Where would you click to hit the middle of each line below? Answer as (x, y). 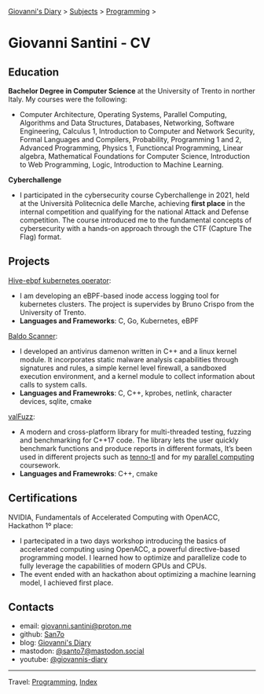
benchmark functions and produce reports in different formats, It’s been (136, 448)
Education (34, 72)
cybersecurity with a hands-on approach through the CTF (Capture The (136, 228)
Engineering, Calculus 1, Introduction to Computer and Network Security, (137, 131)
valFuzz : (22, 417)
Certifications (43, 498)
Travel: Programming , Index (53, 682)
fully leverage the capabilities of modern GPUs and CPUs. (113, 566)
